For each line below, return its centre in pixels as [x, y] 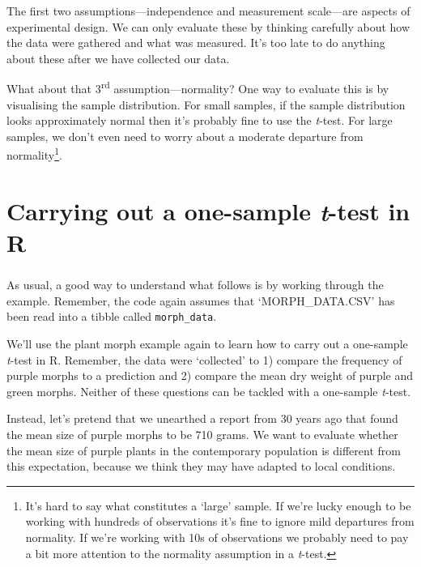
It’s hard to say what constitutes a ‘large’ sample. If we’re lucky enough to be [218, 505]
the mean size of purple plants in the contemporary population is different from [204, 450]
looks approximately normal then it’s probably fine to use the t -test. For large [200, 120]
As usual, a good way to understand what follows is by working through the [195, 285]
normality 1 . [34, 154]
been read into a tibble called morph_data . [112, 316]
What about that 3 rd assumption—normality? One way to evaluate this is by [198, 87]
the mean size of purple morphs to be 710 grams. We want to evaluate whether [202, 434]
